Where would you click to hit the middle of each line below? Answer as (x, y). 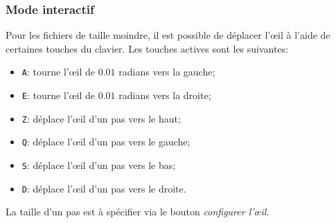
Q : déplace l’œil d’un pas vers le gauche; (106, 142)
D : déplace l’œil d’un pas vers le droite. (104, 188)
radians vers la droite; (165, 95)
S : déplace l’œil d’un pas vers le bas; (99, 165)
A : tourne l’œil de (59, 72)
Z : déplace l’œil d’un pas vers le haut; (101, 118)
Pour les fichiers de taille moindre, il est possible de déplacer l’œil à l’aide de (168, 35)
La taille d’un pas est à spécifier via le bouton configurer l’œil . (138, 212)
